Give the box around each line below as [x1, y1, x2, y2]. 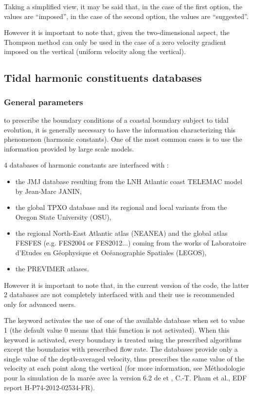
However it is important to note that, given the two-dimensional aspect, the [4, 27, 230, 38]
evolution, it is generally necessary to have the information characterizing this [4, 124, 236, 134]
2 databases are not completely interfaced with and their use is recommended [4, 289, 235, 300]
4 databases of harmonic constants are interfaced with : [4, 160, 169, 170]
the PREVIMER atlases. [15, 264, 89, 274]
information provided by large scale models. [4, 143, 134, 153]
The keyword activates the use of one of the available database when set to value [4, 315, 245, 325]
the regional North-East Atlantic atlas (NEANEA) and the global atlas [15, 228, 228, 238]
